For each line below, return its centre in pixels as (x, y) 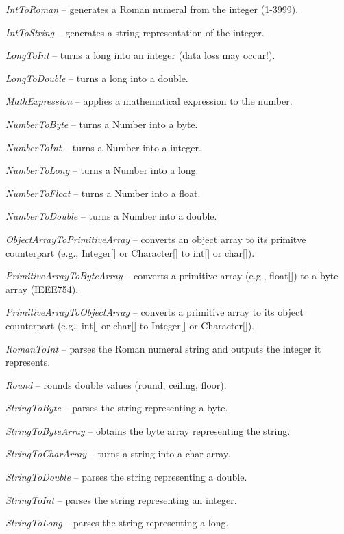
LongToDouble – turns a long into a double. (97, 78)
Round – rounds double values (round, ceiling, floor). (116, 384)
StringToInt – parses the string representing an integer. (121, 499)
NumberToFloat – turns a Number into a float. (103, 193)
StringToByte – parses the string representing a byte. (117, 408)
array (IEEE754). (42, 289)
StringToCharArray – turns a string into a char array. (118, 454)
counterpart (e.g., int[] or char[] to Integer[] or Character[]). (130, 325)
